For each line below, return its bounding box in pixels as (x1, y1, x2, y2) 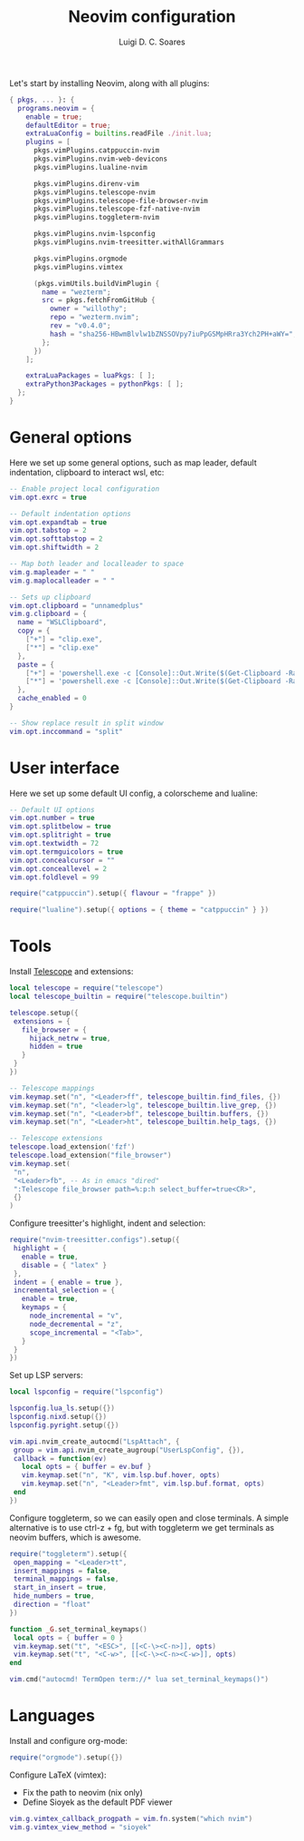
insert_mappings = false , (13, 1566, 111, 1575)
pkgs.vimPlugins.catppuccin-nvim (33, 146, 160, 155)
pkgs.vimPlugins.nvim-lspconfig (33, 230, 156, 239)
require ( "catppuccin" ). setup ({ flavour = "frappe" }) (9, 889, 217, 898)
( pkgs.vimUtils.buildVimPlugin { (33, 279, 160, 288)
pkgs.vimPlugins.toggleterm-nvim (33, 213, 160, 222)
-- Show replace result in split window (9, 719, 165, 728)
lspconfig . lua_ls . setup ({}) (9, 1404, 116, 1413)
